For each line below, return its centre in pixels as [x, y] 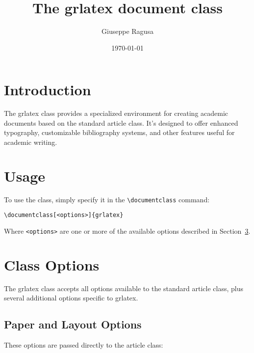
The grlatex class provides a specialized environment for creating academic [116, 113]
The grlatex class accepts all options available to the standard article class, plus [124, 288]
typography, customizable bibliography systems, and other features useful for [119, 132]
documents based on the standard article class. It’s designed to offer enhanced [121, 122]
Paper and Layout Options [73, 324]
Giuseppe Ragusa [127, 31]
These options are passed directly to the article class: [84, 345]
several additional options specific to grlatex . [71, 298]
